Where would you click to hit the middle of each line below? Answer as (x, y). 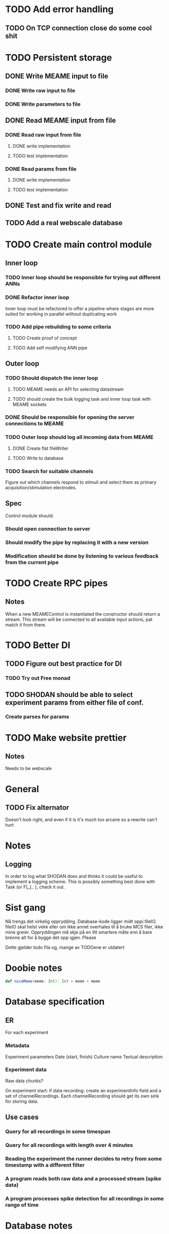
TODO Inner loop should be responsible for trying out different (83, 278)
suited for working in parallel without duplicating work (61, 314)
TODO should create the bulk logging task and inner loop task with (82, 399)
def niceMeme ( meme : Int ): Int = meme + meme (53, 982)
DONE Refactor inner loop (37, 297)
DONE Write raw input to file (40, 91)
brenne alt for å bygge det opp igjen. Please (51, 938)
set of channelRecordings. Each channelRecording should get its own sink (82, 1096)
